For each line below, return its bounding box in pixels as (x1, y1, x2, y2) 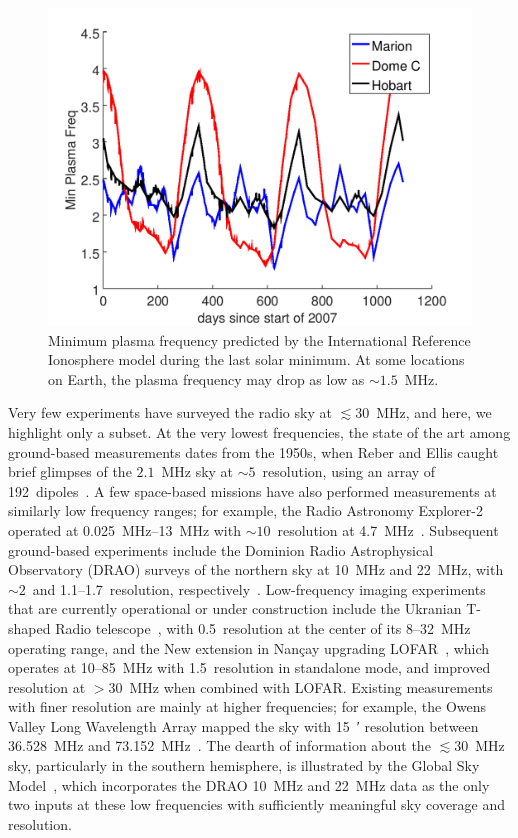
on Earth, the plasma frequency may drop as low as (48, 368, 365, 389)
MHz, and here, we (376, 402, 492, 423)
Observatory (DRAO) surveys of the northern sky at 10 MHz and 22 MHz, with (8, 559, 504, 580)
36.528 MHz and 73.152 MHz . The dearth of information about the (8, 735, 431, 756)
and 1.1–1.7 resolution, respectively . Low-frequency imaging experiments (32, 578, 486, 599)
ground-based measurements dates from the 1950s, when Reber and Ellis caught (8, 441, 499, 462)
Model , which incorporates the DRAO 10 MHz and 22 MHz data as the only (8, 774, 490, 795)
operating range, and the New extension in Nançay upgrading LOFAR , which (8, 637, 490, 658)
